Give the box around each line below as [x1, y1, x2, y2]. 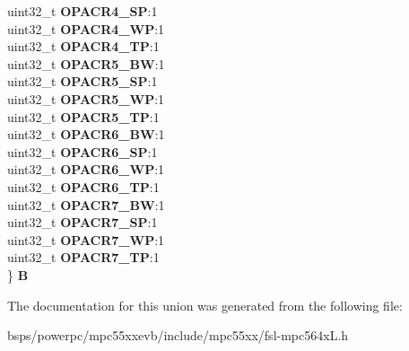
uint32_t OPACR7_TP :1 [7, 248, 160, 267]
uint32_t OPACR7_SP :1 [7, 213, 158, 232]
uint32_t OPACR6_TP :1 [7, 177, 160, 196]
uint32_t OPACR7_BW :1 [7, 195, 165, 214]
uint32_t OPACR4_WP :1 [7, 19, 165, 38]
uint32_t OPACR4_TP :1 [7, 37, 160, 56]
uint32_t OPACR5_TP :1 [7, 107, 160, 126]
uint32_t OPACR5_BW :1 [7, 54, 165, 73]
